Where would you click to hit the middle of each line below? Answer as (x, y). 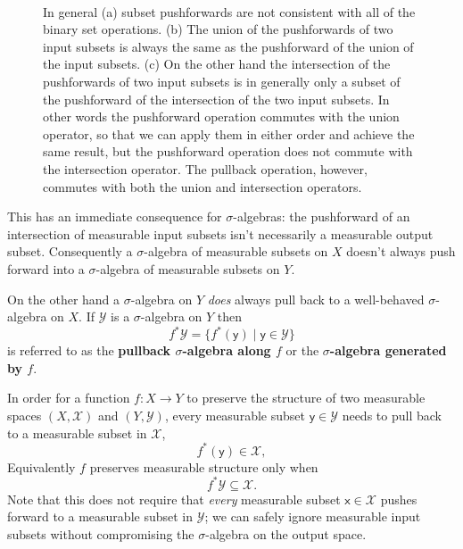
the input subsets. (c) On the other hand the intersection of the (217, 64)
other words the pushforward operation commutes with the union (221, 116)
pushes (399, 499)
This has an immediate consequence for (115, 216)
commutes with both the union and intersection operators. (203, 186)
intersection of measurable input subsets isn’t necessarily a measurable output (220, 233)
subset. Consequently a (70, 251)
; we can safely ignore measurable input (313, 516)
